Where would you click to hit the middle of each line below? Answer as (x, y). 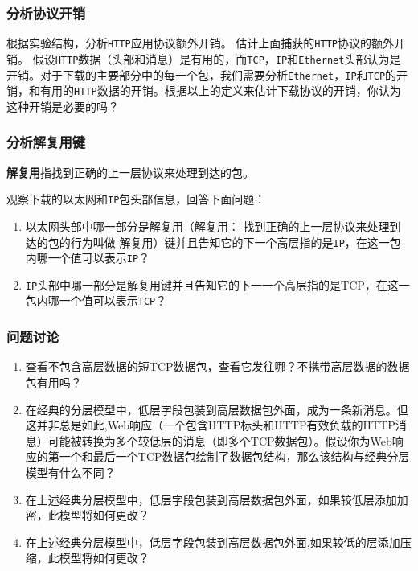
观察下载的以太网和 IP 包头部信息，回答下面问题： (136, 199)
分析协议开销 (46, 12)
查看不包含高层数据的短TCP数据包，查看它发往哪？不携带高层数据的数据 (217, 366)
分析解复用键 (46, 142)
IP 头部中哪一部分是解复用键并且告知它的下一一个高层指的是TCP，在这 (212, 284)
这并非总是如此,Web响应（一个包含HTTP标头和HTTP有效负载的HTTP (210, 425)
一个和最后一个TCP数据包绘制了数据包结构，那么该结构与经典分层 (234, 456)
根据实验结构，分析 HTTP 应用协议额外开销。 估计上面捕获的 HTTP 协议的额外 (200, 43)
